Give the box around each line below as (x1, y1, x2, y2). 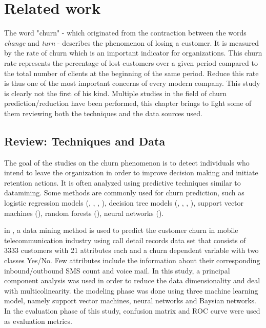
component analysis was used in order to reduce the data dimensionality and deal (4, 275, 260, 286)
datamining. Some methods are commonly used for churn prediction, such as (4, 187, 244, 198)
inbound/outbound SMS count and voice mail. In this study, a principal (4, 265, 230, 276)
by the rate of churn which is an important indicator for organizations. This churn (4, 47, 262, 58)
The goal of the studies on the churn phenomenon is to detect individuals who (4, 157, 250, 168)
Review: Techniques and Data (4, 133, 166, 149)
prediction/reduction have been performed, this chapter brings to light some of (4, 98, 252, 108)
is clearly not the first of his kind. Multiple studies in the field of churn (4, 87, 227, 98)
